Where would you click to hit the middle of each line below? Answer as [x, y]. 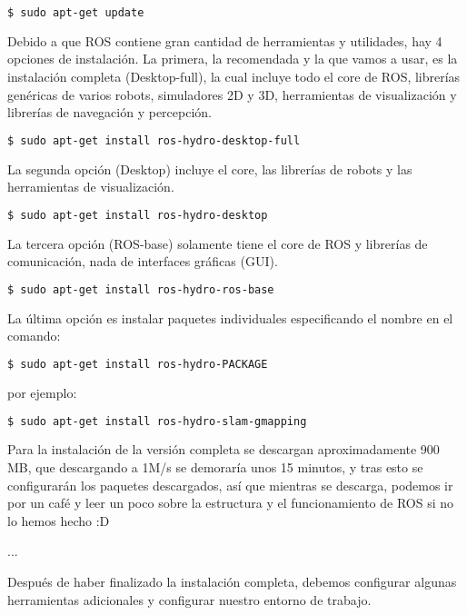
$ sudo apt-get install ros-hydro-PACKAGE [138, 365]
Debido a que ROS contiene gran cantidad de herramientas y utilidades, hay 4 [225, 40]
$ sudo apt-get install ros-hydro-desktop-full [154, 140]
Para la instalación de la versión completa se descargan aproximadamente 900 [224, 449]
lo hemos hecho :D [59, 520]
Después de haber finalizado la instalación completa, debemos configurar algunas [232, 581]
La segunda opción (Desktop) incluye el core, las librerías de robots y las [210, 169]
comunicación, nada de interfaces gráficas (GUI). [143, 261]
